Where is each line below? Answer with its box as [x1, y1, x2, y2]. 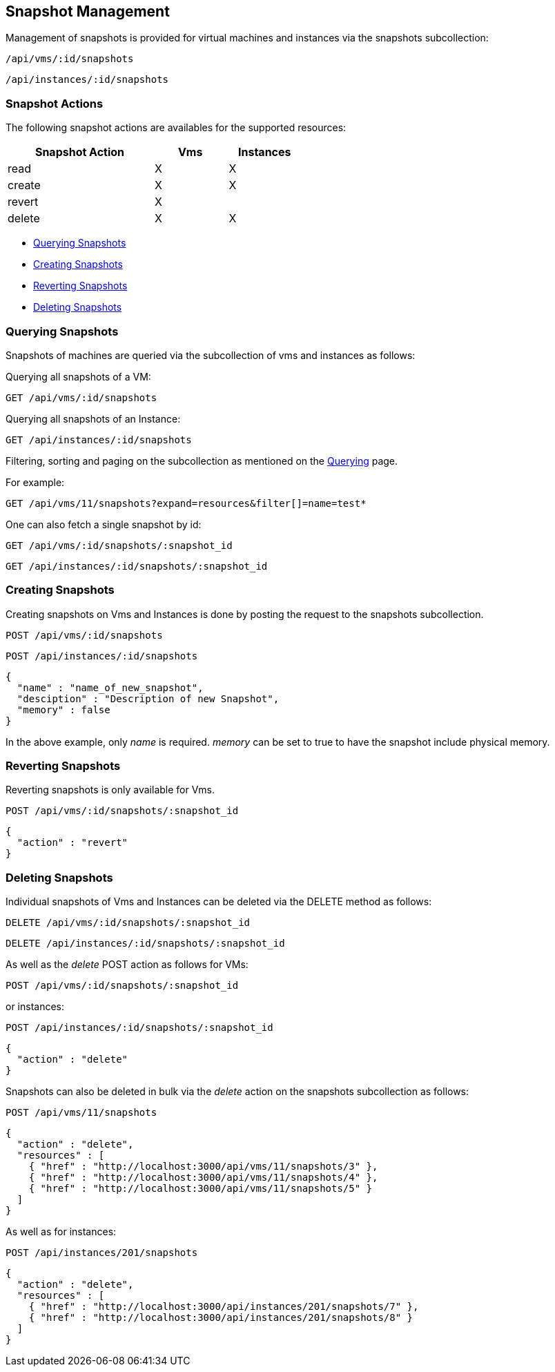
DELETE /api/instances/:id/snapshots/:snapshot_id [6, 938, 285, 949]
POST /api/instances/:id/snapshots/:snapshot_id [6, 1022, 273, 1034]
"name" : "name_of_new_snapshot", [17, 682, 204, 693]
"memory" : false [17, 704, 110, 715]
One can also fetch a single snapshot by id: [6, 518, 202, 530]
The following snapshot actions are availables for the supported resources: [6, 122, 347, 134]
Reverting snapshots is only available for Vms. [6, 784, 215, 796]
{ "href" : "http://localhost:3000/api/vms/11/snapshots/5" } [28, 1183, 373, 1195]
